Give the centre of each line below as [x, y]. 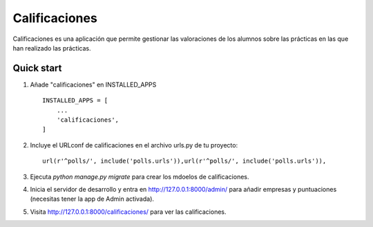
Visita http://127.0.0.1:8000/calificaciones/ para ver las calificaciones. [128, 212]
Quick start [37, 68]
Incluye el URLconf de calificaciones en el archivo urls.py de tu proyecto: [134, 145]
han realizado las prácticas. [52, 48]
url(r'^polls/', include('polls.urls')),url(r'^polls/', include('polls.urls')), [184, 161]
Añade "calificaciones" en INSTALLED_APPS [93, 84]
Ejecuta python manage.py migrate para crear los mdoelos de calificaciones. [140, 176]
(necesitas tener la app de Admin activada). [92, 199]
